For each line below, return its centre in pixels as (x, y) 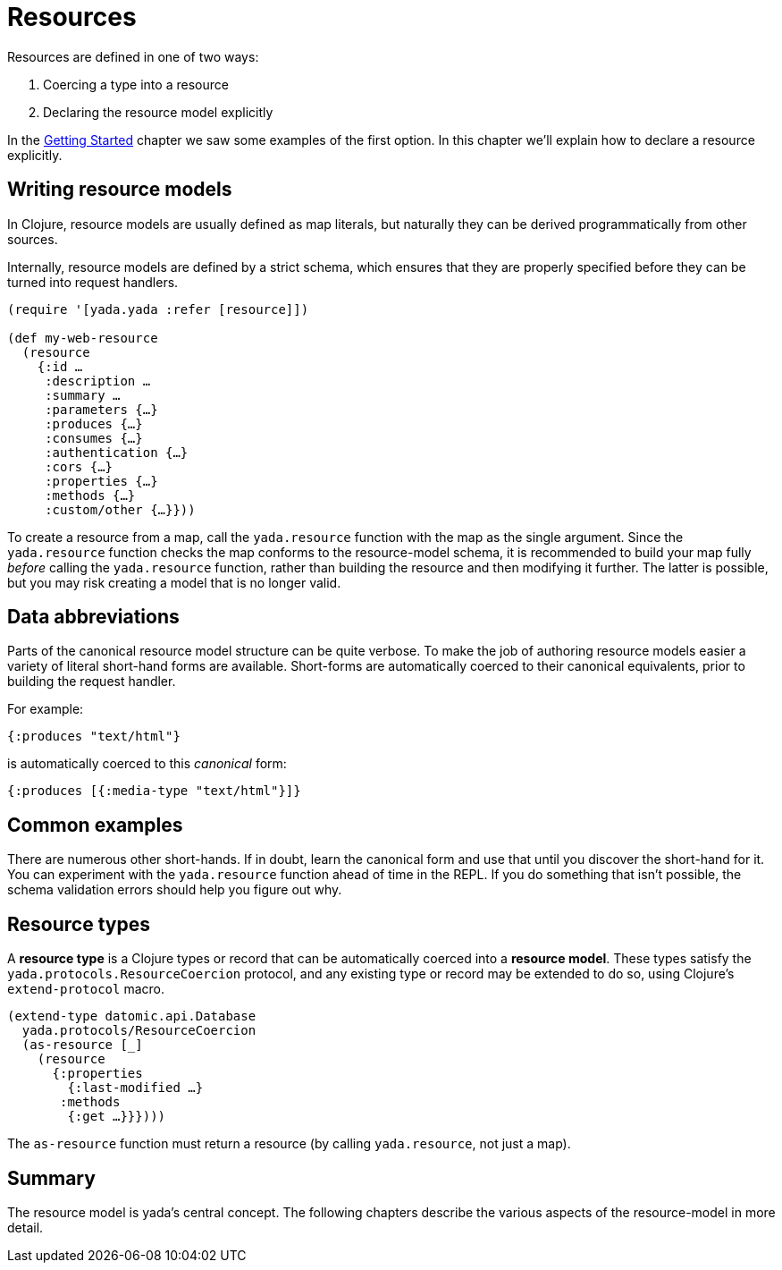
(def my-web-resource (83, 338)
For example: (46, 709)
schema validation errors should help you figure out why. (175, 890)
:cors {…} (79, 466)
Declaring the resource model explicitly (158, 112)
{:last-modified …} (135, 1088)
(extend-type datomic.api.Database (132, 1016)
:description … (98, 381)
